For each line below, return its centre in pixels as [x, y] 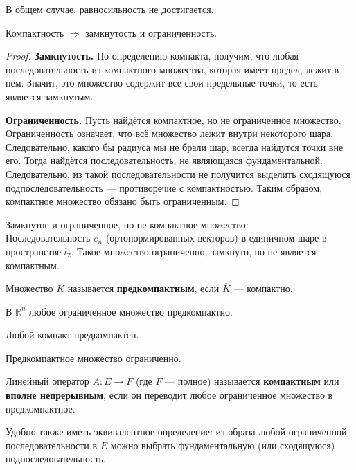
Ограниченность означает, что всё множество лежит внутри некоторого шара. [170, 133]
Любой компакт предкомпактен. [72, 335]
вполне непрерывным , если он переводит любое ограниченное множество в [169, 395]
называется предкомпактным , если [143, 288]
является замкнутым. [50, 96]
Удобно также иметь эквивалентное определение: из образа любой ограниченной [176, 432]
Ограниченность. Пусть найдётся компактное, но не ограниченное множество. [173, 119]
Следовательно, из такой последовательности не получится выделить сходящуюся [178, 173]
